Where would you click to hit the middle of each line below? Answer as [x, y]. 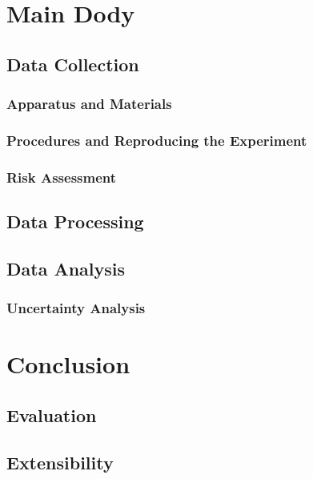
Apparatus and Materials [89, 104]
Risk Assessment [62, 177]
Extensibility [60, 462]
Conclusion [68, 364]
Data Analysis [66, 268]
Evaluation [52, 415]
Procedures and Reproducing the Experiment [157, 140]
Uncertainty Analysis [76, 308]
